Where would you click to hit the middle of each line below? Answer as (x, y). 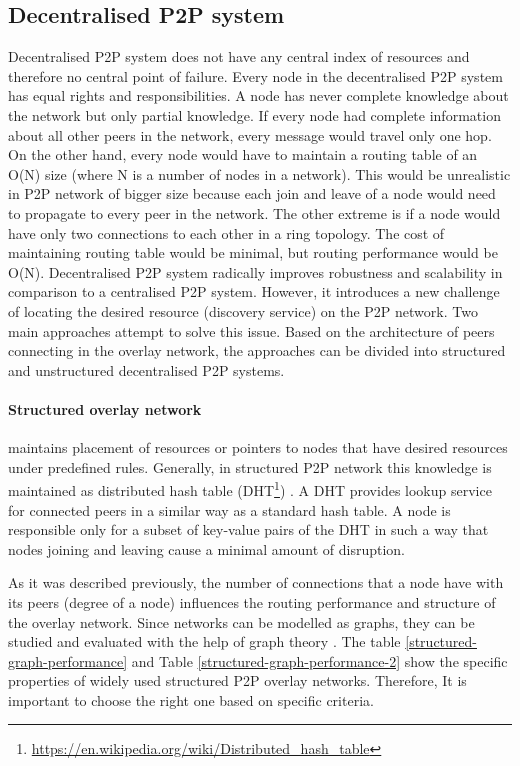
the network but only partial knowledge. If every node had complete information (254, 114)
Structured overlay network (105, 408)
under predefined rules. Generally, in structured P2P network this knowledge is (250, 466)
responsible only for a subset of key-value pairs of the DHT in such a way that (248, 529)
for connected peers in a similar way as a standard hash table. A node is (229, 509)
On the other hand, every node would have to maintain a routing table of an (243, 154)
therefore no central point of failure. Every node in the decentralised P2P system (255, 75)
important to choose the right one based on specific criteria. (191, 699)
